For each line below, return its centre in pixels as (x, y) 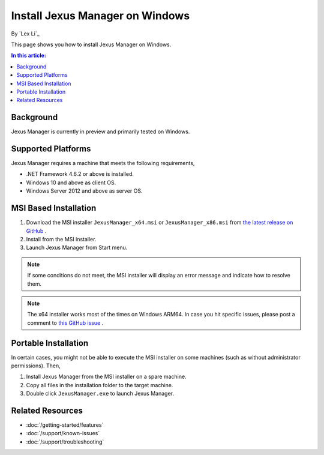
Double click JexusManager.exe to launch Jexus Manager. (100, 394)
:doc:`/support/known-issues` (63, 433)
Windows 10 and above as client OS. (71, 182)
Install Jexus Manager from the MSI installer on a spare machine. (106, 377)
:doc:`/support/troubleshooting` (65, 442)
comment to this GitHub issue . (65, 323)
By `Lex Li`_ (25, 34)
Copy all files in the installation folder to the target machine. (100, 385)
